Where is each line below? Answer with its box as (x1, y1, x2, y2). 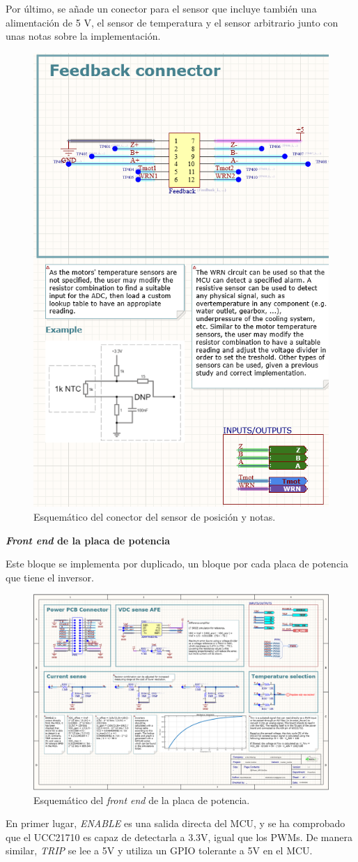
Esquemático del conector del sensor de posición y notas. (33, 509, 276, 523)
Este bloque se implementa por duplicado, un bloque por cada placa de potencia (6, 556, 349, 571)
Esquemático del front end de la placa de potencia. (33, 792, 250, 807)
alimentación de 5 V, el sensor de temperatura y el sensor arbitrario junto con (6, 15, 338, 29)
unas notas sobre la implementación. (6, 29, 161, 43)
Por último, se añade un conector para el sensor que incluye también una (6, 1, 317, 15)
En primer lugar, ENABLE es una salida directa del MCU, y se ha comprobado (6, 816, 345, 831)
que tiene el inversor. (6, 570, 94, 584)
